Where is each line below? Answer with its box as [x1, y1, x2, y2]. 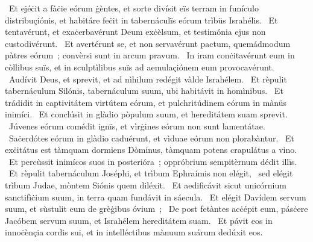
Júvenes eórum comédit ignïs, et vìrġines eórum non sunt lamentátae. [8, 119, 265, 132]
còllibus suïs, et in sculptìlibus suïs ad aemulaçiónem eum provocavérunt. [5, 60, 274, 73]
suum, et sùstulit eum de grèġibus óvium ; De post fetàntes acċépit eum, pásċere [5, 202, 308, 215]
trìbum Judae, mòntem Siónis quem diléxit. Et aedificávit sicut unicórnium [5, 178, 286, 191]
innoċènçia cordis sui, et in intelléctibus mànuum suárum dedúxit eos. [5, 226, 263, 238]
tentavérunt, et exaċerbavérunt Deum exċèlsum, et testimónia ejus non [5, 25, 266, 38]
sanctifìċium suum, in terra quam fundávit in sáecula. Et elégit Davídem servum [5, 190, 306, 203]
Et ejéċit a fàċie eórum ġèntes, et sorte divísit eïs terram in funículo [8, 2, 259, 14]
